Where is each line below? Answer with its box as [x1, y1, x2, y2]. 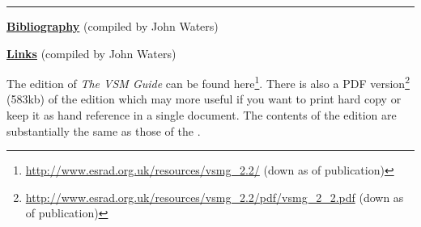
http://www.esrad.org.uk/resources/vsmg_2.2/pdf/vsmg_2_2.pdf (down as [25, 188, 404, 205]
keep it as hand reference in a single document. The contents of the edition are [6, 107, 397, 124]
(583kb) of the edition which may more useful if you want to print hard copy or [6, 90, 402, 107]
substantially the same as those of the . [6, 122, 201, 139]
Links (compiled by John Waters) [6, 44, 176, 61]
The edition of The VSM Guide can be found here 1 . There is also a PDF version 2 [6, 73, 410, 91]
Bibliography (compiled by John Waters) [6, 18, 219, 34]
